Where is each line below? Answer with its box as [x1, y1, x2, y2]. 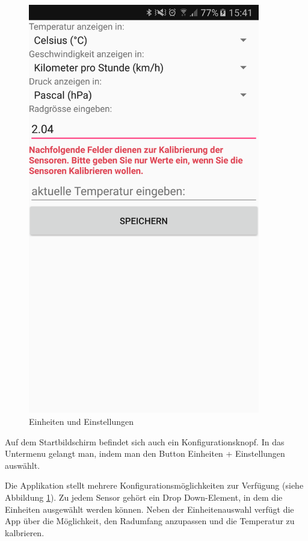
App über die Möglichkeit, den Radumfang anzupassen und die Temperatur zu [5, 515, 295, 527]
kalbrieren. [5, 526, 45, 539]
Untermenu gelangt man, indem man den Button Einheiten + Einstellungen [5, 447, 285, 460]
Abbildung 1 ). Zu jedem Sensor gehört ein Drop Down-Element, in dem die [5, 490, 283, 503]
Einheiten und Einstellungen [29, 415, 134, 427]
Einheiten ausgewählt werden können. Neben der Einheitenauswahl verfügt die [5, 502, 294, 515]
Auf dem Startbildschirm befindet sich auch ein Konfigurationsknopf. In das [5, 435, 285, 448]
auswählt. [5, 459, 40, 471]
